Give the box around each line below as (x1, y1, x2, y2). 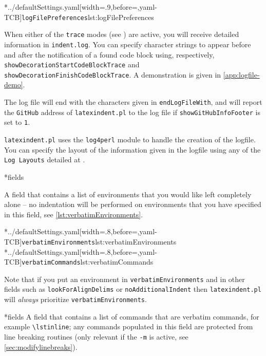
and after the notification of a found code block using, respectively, (4, 49, 215, 60)
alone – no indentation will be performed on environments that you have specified (4, 199, 261, 210)
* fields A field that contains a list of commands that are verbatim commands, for (4, 311, 259, 322)
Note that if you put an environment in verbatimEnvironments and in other (4, 273, 245, 284)
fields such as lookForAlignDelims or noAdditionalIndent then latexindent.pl (4, 284, 261, 294)
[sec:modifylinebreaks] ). (4, 341, 78, 352)
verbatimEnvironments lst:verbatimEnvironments (22, 236, 177, 247)
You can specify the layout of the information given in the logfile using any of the (4, 144, 261, 155)
